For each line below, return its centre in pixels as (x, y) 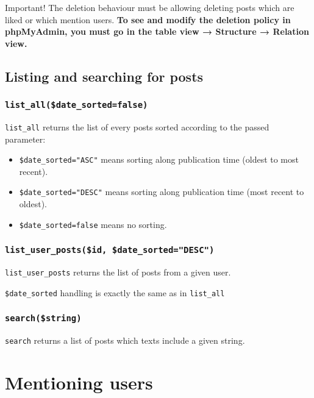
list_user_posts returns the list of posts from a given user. (118, 272)
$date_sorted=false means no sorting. (93, 224)
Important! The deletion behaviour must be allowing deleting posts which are (150, 7)
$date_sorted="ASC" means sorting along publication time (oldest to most (159, 159)
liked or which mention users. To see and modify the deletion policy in (148, 19)
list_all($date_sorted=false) (77, 105)
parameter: (25, 139)
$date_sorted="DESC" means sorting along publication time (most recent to (162, 192)
